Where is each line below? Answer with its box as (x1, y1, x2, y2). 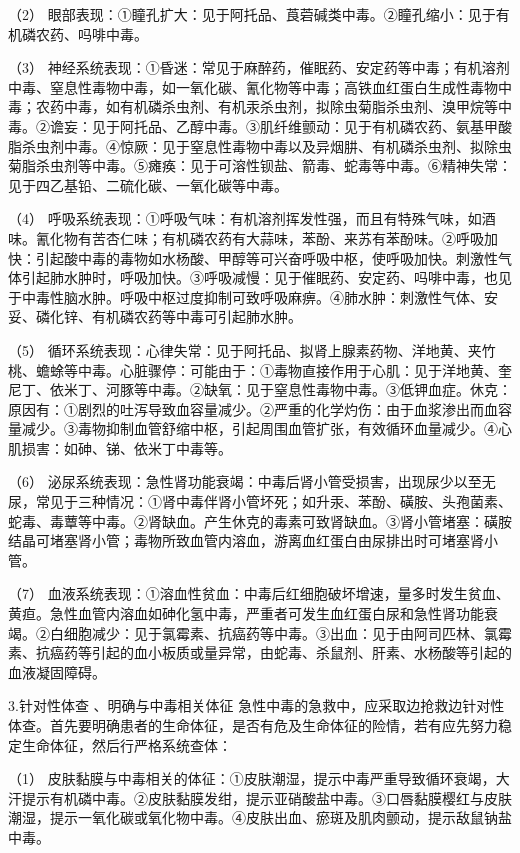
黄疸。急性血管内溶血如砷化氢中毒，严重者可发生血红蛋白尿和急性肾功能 (8, 603, 484, 624)
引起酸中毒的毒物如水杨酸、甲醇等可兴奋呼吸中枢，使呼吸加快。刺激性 (35, 247, 498, 268)
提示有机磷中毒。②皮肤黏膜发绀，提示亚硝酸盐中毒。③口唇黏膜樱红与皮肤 (21, 787, 512, 808)
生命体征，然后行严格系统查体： (21, 734, 232, 755)
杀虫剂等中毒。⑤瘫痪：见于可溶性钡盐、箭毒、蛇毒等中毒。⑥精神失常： (35, 155, 512, 176)
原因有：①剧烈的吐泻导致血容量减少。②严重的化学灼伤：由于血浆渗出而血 (8, 398, 498, 419)
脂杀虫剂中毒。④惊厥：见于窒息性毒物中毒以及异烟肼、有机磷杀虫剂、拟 (8, 135, 484, 156)
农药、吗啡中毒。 (35, 23, 148, 44)
